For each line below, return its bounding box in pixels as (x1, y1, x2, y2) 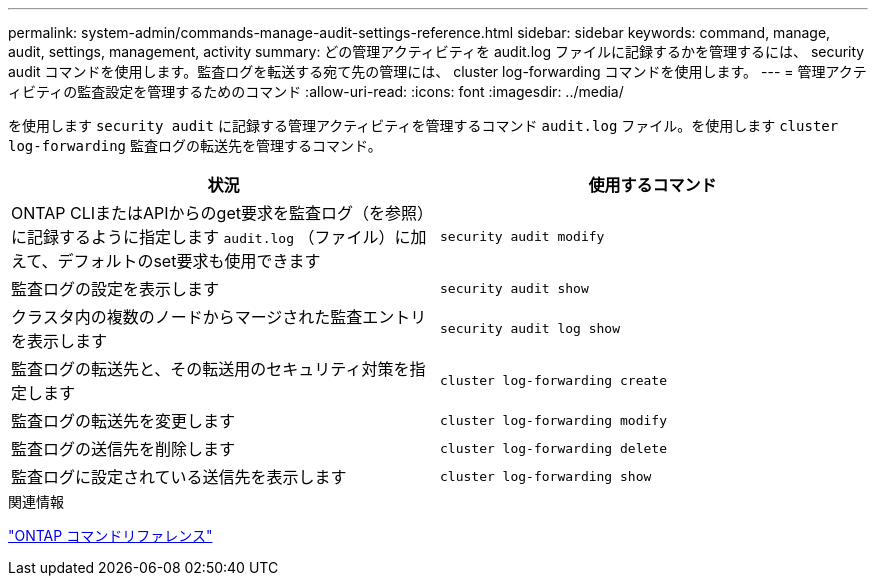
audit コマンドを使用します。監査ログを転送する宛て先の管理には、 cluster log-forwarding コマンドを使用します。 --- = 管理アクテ (8, 63, 867, 80)
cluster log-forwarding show (440, 468, 652, 484)
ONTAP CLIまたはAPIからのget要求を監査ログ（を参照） (11, 203, 433, 223)
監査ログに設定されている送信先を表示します (11, 467, 347, 487)
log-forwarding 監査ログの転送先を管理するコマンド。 (8, 137, 382, 154)
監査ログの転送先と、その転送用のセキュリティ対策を (11, 359, 410, 379)
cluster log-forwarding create (440, 372, 667, 388)
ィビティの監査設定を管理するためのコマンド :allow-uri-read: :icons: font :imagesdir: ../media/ (8, 83, 624, 100)
